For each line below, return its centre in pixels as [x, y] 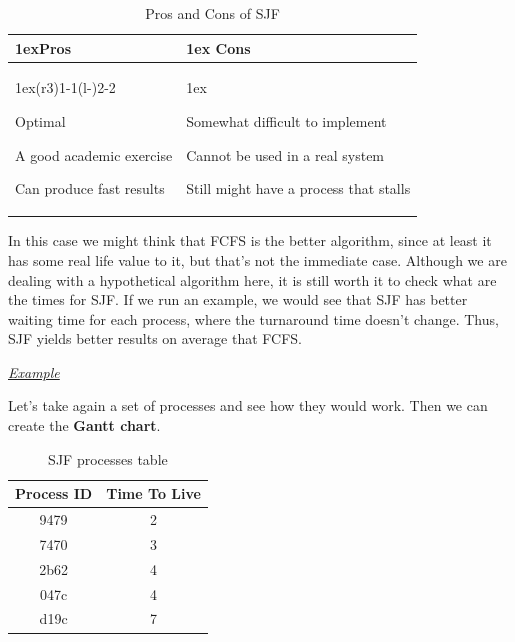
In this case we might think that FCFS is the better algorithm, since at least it [250, 240]
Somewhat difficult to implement [286, 121]
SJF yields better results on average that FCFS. [155, 338]
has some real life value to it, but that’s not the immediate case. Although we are [257, 259]
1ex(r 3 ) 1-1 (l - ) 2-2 [65, 87]
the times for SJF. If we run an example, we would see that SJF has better [238, 299]
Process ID [54, 493]
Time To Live [153, 493]
